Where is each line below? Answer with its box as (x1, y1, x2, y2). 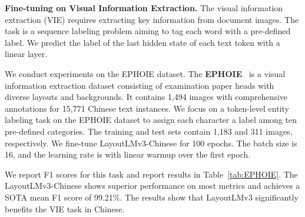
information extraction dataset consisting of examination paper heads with (5, 79, 274, 91)
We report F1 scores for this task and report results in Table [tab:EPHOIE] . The (5, 168, 298, 180)
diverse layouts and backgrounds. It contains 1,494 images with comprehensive (5, 91, 288, 103)
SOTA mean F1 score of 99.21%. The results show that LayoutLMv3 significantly (5, 191, 299, 203)
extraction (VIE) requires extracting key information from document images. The (5, 13, 299, 25)
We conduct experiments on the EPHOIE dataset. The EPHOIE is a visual (5, 67, 286, 79)
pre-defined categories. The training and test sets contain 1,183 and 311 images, (5, 125, 293, 137)
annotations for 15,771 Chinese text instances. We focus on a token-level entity (5, 102, 290, 114)
